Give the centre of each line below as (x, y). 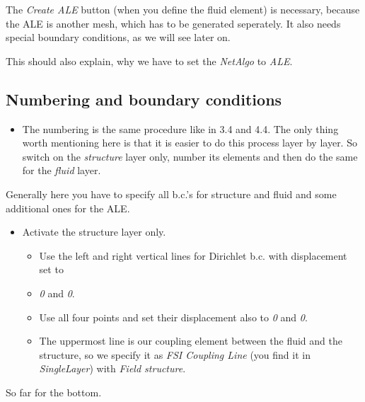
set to (51, 269)
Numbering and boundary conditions (144, 99)
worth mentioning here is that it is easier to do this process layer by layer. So (190, 143)
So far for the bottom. (54, 392)
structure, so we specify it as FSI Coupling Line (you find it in (175, 354)
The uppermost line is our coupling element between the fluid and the (191, 341)
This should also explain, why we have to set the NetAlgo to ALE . (149, 61)
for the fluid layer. (62, 170)
